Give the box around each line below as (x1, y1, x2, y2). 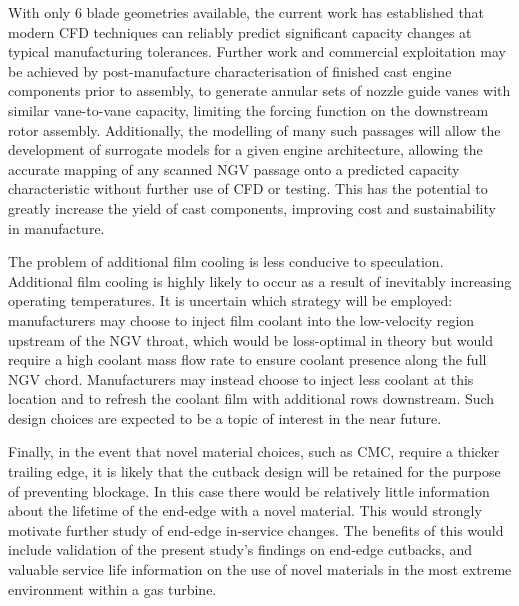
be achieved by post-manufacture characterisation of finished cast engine (8, 60, 452, 81)
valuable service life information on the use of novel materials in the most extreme (8, 559, 512, 580)
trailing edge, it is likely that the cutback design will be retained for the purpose (8, 461, 501, 482)
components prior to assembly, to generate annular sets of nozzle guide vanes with (8, 80, 511, 101)
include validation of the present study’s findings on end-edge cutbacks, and (8, 539, 473, 560)
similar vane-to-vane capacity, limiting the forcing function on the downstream (8, 99, 489, 120)
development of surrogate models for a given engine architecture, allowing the (8, 139, 483, 160)
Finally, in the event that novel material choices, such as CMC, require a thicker (8, 441, 500, 462)
